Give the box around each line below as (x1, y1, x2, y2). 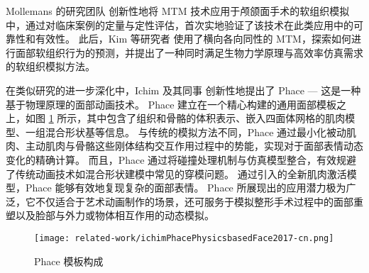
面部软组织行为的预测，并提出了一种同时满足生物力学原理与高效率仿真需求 (15, 45, 363, 60)
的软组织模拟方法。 (6, 59, 95, 74)
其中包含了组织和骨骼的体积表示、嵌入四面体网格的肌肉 (87, 111, 346, 126)
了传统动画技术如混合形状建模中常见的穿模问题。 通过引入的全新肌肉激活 (6, 166, 347, 181)
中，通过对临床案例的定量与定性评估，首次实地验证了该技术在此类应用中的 (6, 17, 353, 32)
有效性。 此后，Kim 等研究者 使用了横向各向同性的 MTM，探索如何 (35, 31, 351, 46)
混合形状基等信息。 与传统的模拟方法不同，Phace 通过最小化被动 (45, 124, 347, 139)
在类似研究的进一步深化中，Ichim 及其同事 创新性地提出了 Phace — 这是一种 (6, 82, 361, 97)
